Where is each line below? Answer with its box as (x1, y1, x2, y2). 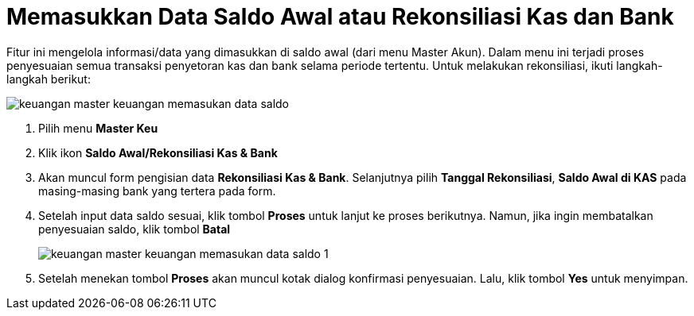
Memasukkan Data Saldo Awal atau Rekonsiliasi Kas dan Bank (6, 3, 674, 30)
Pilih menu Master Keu (38, 121, 158, 135)
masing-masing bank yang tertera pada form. (38, 183, 276, 198)
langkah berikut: (6, 71, 91, 86)
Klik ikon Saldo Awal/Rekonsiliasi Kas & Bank (38, 145, 278, 160)
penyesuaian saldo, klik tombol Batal (38, 222, 231, 236)
